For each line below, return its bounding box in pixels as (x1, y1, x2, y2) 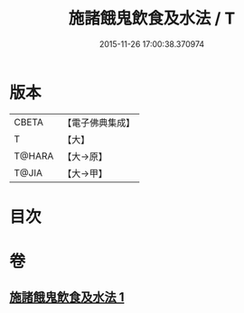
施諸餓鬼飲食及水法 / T (68, 8, 236, 29)
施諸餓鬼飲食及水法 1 (9, 290, 125, 305)
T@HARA (14, 150, 54, 162)
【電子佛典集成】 (62, 116, 136, 129)
